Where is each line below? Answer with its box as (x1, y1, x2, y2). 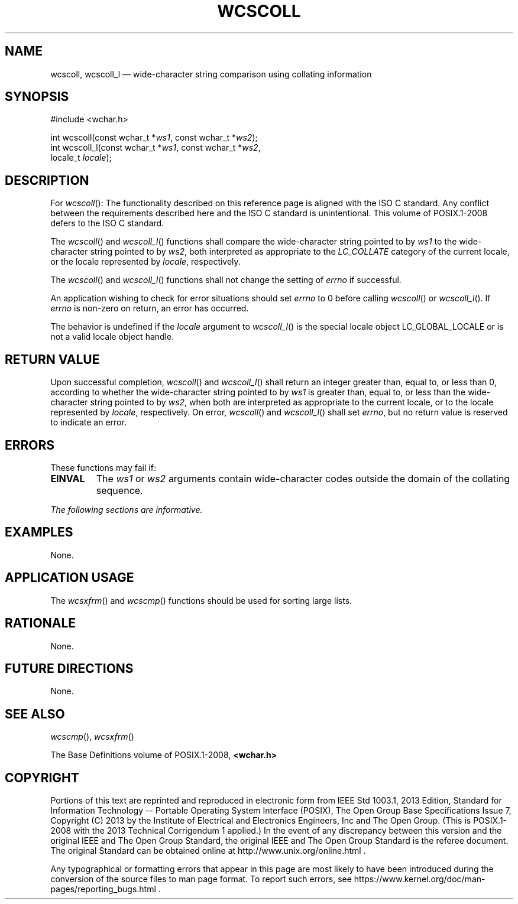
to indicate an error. (50, 417, 127, 428)
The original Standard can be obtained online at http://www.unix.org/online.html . (50, 846, 366, 856)
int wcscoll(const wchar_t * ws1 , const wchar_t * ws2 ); (50, 132, 258, 143)
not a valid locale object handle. (50, 331, 174, 342)
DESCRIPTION (5, 173, 89, 188)
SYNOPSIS (5, 89, 69, 105)
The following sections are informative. (50, 504, 203, 515)
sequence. (96, 484, 143, 496)
